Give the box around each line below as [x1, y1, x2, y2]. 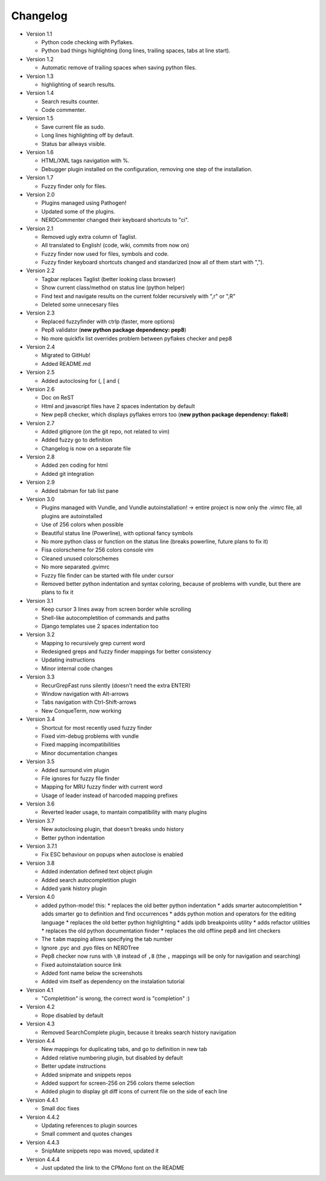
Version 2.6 [26, 385, 55, 392]
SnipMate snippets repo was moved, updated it [41, 1147, 159, 1154]
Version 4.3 [26, 1020, 55, 1027]
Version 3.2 [26, 631, 55, 638]
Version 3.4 [26, 715, 56, 723]
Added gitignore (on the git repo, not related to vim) [41, 428, 170, 435]
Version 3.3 [26, 673, 55, 680]
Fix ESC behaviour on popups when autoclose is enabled [41, 851, 184, 858]
